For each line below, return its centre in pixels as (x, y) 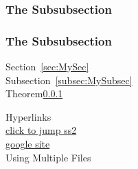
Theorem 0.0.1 (34, 93)
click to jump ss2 (41, 130)
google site (28, 144)
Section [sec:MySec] (47, 67)
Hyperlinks (28, 116)
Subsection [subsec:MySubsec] (69, 80)
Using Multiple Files (48, 157)
